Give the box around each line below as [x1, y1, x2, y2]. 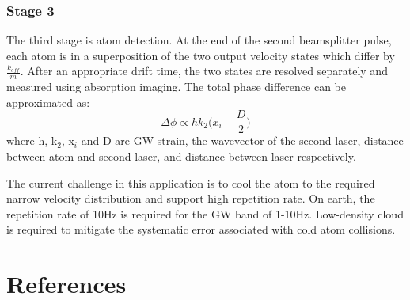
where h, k [6, 132, 58, 149]
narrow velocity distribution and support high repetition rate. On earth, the [6, 190, 375, 207]
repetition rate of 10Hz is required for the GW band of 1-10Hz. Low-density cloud [6, 205, 404, 222]
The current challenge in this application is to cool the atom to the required [6, 174, 375, 191]
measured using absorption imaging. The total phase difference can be [6, 78, 346, 95]
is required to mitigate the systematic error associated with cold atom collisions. [6, 221, 396, 237]
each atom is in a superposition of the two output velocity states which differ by [6, 47, 395, 63]
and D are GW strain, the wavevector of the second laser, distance [81, 132, 404, 149]
